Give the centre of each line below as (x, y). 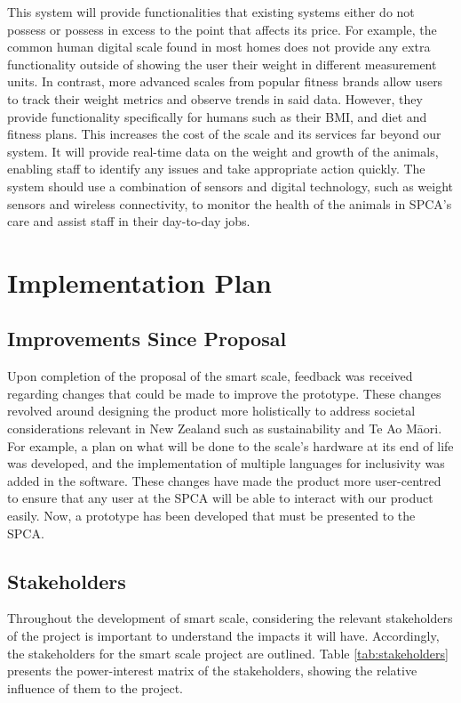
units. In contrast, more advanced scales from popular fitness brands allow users (225, 81)
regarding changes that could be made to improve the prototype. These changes (224, 393)
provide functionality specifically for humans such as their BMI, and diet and (217, 116)
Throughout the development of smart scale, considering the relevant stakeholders (230, 618)
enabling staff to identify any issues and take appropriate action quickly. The (216, 169)
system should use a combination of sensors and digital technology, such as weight (230, 186)
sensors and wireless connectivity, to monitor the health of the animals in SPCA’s (230, 203)
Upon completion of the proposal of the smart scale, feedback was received (210, 376)
